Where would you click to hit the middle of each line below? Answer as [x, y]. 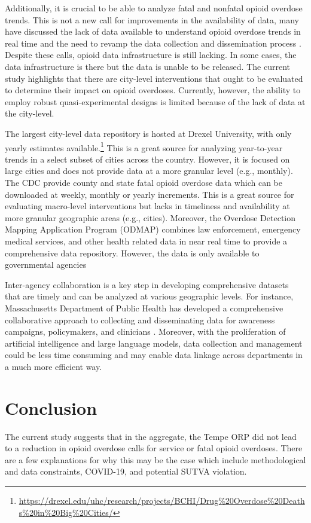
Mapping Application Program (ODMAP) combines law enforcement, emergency [153, 229]
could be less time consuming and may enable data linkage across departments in [154, 355]
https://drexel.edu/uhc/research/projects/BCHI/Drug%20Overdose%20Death [162, 500]
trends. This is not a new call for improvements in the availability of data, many [152, 19]
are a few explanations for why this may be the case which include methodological [155, 459]
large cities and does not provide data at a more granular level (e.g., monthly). [149, 171]
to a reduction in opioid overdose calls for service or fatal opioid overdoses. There [154, 448]
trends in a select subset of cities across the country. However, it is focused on [147, 159]
